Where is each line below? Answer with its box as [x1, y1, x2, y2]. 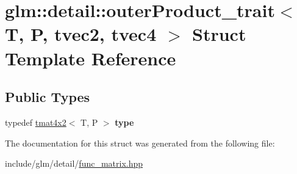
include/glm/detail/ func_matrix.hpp [5, 157, 143, 170]
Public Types [5, 87, 90, 106]
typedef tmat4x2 [5, 115, 66, 128]
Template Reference [5, 45, 176, 70]
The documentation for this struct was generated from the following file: [5, 136, 275, 149]
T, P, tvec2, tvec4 [5, 21, 157, 46]
